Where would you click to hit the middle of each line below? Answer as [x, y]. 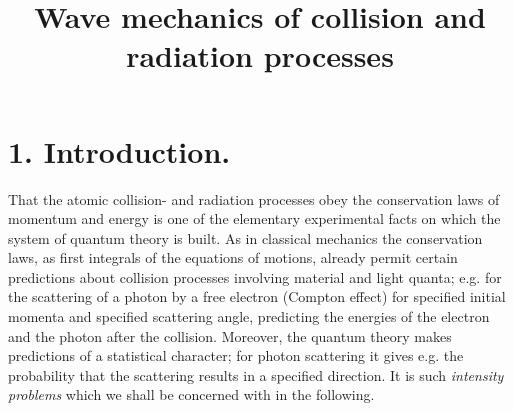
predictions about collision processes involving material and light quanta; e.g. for [255, 276]
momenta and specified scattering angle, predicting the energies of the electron [249, 316]
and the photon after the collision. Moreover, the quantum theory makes [230, 335]
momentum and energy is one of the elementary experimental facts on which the [254, 218]
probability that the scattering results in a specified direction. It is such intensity [256, 374]
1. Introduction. [119, 150]
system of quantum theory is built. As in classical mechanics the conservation [245, 237]
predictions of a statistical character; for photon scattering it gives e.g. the [236, 355]
